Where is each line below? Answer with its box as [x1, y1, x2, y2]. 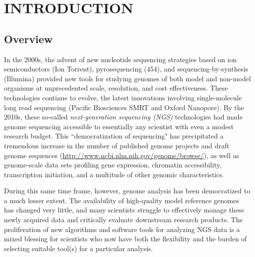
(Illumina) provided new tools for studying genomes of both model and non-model [4, 73, 251, 83]
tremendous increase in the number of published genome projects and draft [4, 140, 229, 150]
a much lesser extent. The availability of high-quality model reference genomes [4, 195, 239, 205]
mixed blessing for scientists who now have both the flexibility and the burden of [4, 234, 247, 244]
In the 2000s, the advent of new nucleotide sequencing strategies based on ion [4, 54, 237, 64]
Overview [4, 31, 53, 46]
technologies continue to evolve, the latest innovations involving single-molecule [4, 92, 242, 102]
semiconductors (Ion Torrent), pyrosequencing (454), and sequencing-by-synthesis [4, 64, 249, 74]
